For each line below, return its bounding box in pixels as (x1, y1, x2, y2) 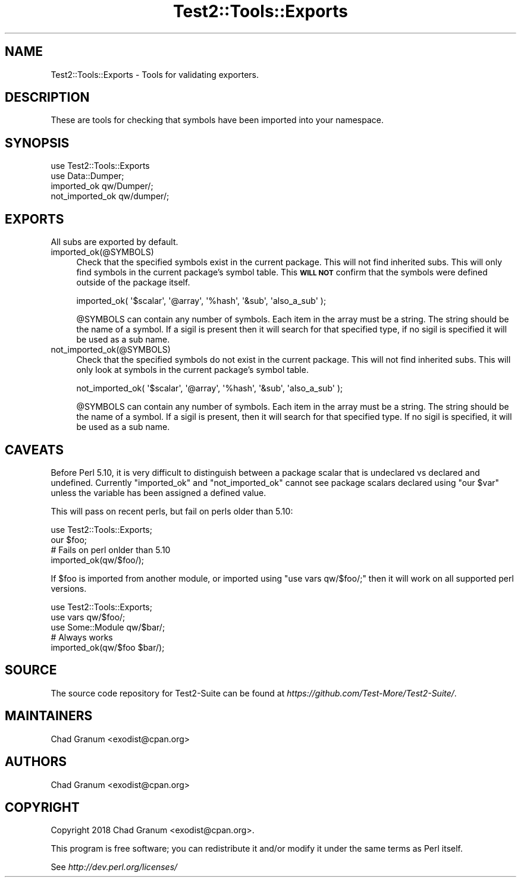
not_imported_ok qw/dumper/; (51, 191, 170, 202)
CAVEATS (5, 442, 64, 457)
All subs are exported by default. (51, 237, 178, 247)
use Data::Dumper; (51, 171, 124, 181)
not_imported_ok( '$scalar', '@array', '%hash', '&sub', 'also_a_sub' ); (76, 383, 343, 394)
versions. (51, 583, 87, 594)
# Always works (51, 632, 113, 642)
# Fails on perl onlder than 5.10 (51, 544, 171, 555)
